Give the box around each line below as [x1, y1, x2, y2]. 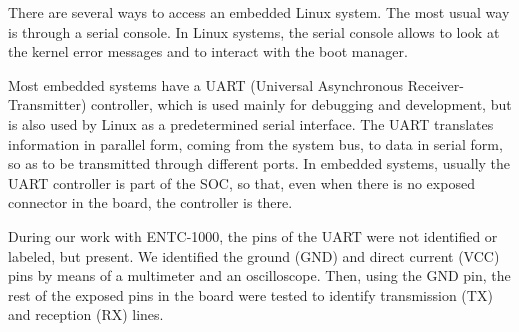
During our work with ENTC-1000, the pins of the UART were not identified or [8, 225, 498, 246]
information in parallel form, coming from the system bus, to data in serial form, [8, 133, 503, 154]
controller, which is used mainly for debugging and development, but [90, 94, 512, 115]
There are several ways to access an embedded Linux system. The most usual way [8, 2, 510, 22]
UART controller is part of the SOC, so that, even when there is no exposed [8, 172, 475, 193]
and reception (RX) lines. [8, 304, 164, 325]
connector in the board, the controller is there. [8, 192, 293, 213]
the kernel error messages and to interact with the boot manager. [8, 41, 408, 62]
